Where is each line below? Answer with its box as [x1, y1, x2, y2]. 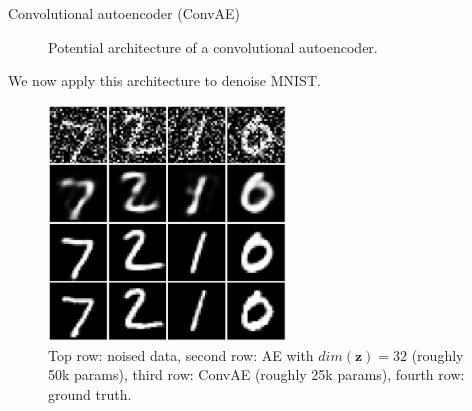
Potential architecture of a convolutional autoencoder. [48, 36, 378, 57]
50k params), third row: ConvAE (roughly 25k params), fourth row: [48, 364, 465, 385]
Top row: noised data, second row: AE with [48, 344, 314, 365]
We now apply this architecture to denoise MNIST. [8, 70, 321, 91]
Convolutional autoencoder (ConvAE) [8, 3, 241, 23]
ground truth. [48, 383, 132, 404]
